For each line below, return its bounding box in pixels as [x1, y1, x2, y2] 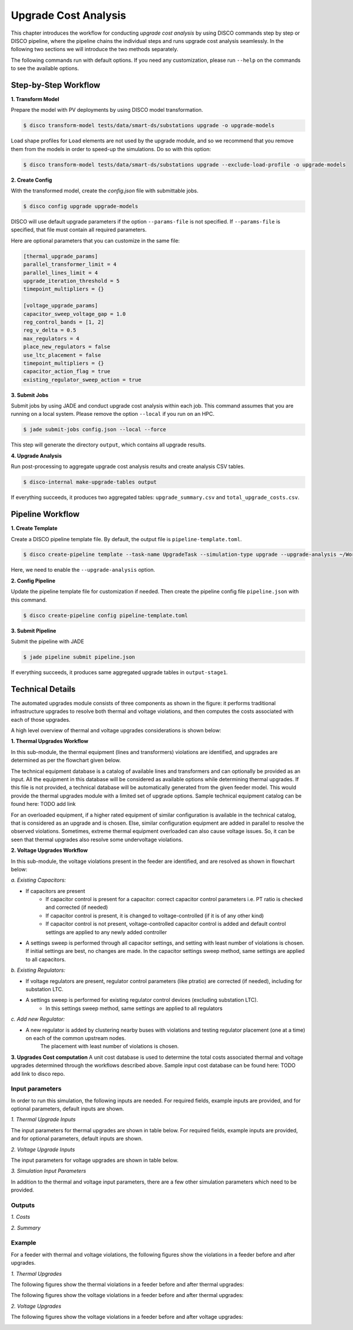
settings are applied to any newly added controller [45, 928, 167, 935]
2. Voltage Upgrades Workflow [11, 847, 88, 854]
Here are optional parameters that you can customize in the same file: [11, 237, 180, 244]
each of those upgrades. [11, 716, 71, 723]
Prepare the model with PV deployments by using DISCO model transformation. [11, 106, 204, 114]
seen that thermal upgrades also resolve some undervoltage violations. [11, 836, 184, 843]
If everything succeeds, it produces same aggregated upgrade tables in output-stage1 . [11, 668, 228, 676]
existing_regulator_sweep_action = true [23, 376, 141, 383]
